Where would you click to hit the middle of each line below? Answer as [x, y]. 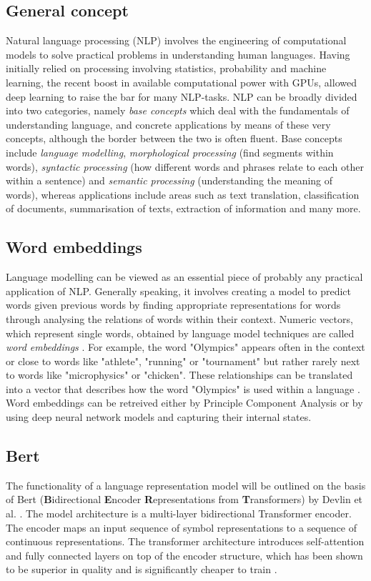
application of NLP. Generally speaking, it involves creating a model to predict [179, 290]
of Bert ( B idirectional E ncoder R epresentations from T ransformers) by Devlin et [184, 499]
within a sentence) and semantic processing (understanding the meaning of [169, 180]
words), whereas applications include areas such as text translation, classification [183, 194]
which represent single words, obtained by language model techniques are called [180, 333]
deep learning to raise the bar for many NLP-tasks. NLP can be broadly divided [182, 96]
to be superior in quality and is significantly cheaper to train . [142, 569]
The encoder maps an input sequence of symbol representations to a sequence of [181, 527]
